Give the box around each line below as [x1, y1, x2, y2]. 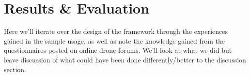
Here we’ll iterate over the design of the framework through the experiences [4, 26, 228, 36]
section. [4, 64, 26, 74]
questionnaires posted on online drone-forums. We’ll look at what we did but [4, 45, 232, 55]
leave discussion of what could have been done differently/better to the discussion [4, 54, 246, 64]
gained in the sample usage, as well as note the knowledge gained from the [4, 35, 225, 46]
